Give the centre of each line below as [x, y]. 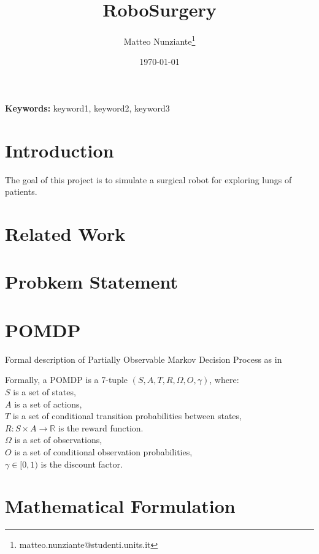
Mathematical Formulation [120, 506]
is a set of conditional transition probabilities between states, [127, 416]
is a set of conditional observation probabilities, [103, 451]
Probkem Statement [92, 282]
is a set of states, [44, 391]
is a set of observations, [58, 440]
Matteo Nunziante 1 [159, 40]
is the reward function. [101, 427]
